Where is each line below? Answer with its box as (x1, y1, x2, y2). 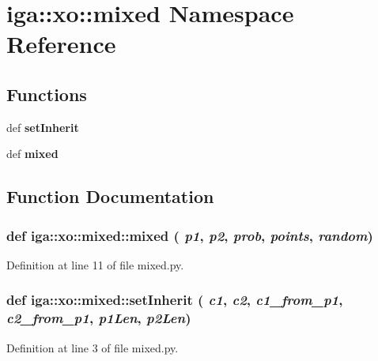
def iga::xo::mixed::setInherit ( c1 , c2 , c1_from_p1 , (6, 290, 343, 310)
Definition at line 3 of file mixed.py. (6, 339, 179, 355)
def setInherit (6, 118, 79, 135)
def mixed (6, 145, 59, 162)
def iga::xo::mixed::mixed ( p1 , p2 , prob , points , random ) (6, 225, 373, 245)
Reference (6, 28, 116, 60)
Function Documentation (6, 184, 214, 209)
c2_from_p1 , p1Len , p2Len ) (6, 308, 191, 328)
